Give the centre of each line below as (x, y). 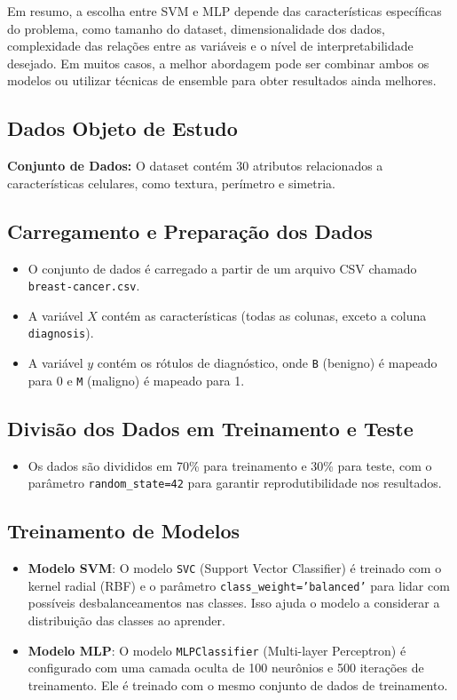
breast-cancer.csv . (84, 286)
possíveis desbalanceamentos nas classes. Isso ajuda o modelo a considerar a (234, 603)
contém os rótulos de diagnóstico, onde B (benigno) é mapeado (267, 363)
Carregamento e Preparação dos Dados (190, 231)
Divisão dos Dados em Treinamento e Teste (210, 428)
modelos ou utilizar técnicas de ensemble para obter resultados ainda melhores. (222, 80)
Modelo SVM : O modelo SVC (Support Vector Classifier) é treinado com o (235, 568)
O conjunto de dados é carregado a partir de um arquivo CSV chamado (222, 268)
